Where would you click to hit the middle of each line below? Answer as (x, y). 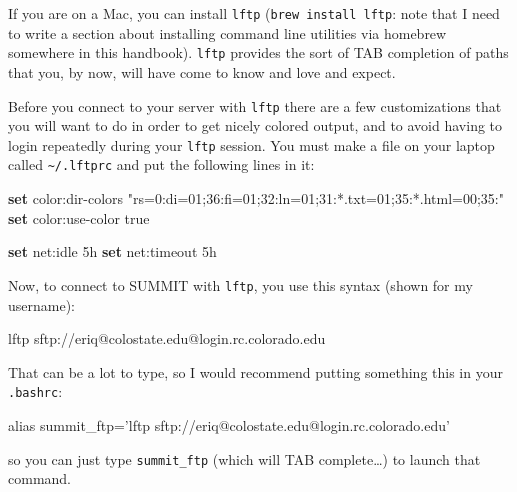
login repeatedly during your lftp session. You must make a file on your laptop (251, 144)
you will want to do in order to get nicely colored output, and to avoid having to (255, 125)
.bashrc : (35, 391)
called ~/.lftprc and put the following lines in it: (161, 164)
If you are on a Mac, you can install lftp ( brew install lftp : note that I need (254, 13)
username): (42, 304)
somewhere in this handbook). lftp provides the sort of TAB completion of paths (258, 52)
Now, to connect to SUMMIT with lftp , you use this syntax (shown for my (240, 284)
